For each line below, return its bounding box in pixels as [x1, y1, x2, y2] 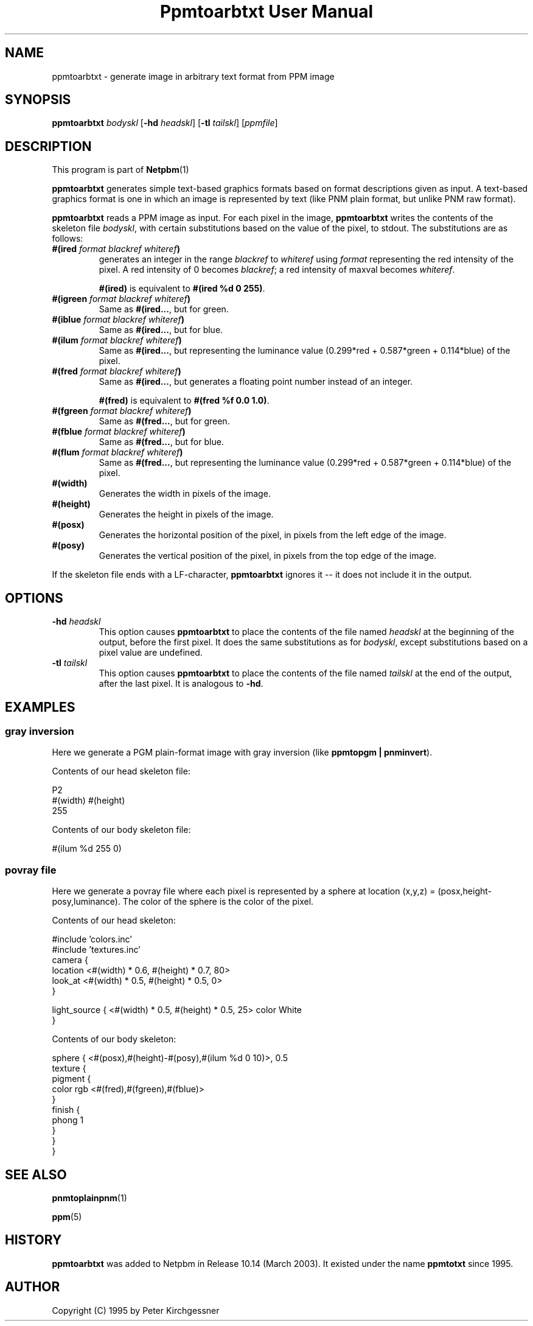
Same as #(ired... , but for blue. [99, 324, 223, 335]
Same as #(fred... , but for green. [99, 416, 230, 427]
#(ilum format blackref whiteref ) [52, 335, 182, 346]
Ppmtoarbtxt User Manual [159, 1, 374, 22]
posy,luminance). [52, 896, 120, 907]
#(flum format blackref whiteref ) [52, 447, 183, 458]
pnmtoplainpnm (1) [52, 1192, 127, 1203]
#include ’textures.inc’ [52, 944, 141, 955]
